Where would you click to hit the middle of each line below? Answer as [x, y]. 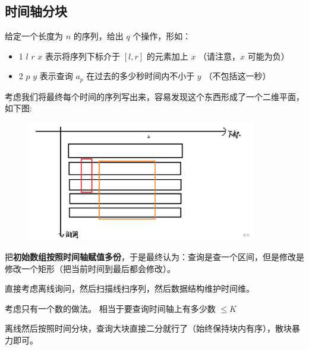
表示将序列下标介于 [83, 56]
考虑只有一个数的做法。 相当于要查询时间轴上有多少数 [110, 308]
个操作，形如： [162, 36]
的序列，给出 [98, 36]
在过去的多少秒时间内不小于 [141, 76]
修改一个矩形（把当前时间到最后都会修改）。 [90, 268]
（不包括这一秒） [237, 76]
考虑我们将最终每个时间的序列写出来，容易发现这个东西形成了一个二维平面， [154, 96]
